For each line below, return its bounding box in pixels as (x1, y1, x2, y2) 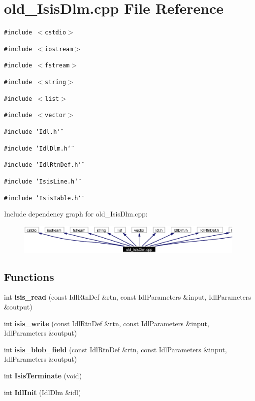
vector (45, 112, 66, 119)
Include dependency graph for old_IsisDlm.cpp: (4, 209, 148, 219)
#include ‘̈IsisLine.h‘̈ (4, 178, 78, 185)
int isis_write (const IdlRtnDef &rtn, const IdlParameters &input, (4, 318, 209, 328)
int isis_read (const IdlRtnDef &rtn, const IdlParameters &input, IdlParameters (4, 292, 251, 302)
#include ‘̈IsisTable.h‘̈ (4, 194, 82, 202)
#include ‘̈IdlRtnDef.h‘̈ (4, 161, 82, 169)
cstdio (45, 29, 66, 36)
